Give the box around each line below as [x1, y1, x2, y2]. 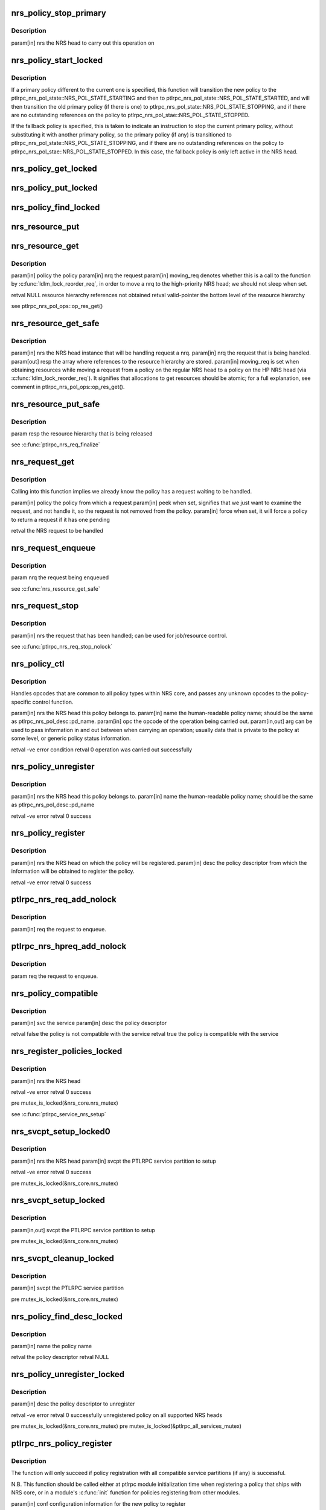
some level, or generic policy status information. [11, 734, 131, 742]
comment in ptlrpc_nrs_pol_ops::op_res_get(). [11, 383, 125, 390]
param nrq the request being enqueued [11, 574, 109, 581]
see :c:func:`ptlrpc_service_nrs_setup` [11, 1110, 107, 1117]
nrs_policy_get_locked [11, 164, 98, 174]
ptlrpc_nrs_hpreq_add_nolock [11, 941, 127, 951]
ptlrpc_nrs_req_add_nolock [11, 895, 117, 905]
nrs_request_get [11, 457, 75, 467]
